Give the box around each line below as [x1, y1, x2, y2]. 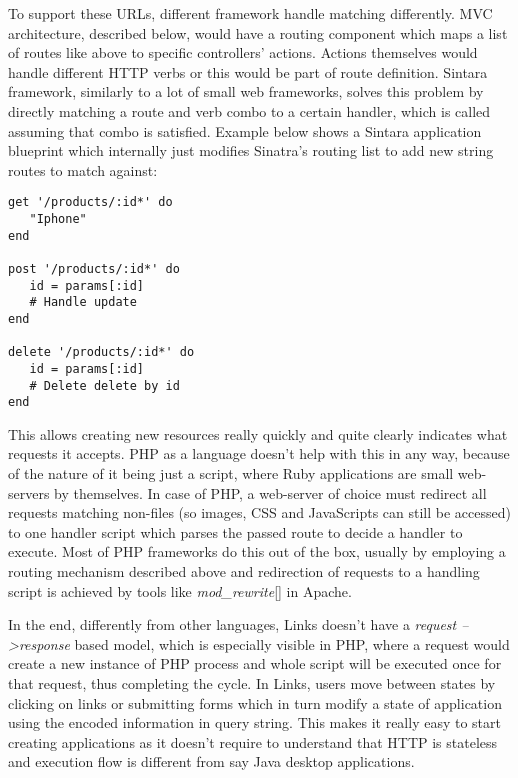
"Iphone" [29, 212, 87, 226]
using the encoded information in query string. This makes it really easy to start [8, 712, 501, 733]
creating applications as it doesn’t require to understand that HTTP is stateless [8, 731, 498, 752]
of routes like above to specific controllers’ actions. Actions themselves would [8, 42, 478, 63]
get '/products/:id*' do [8, 195, 173, 210]
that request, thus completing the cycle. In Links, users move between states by [8, 673, 496, 693]
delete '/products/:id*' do [8, 345, 195, 360]
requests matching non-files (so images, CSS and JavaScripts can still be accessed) [8, 502, 511, 523]
